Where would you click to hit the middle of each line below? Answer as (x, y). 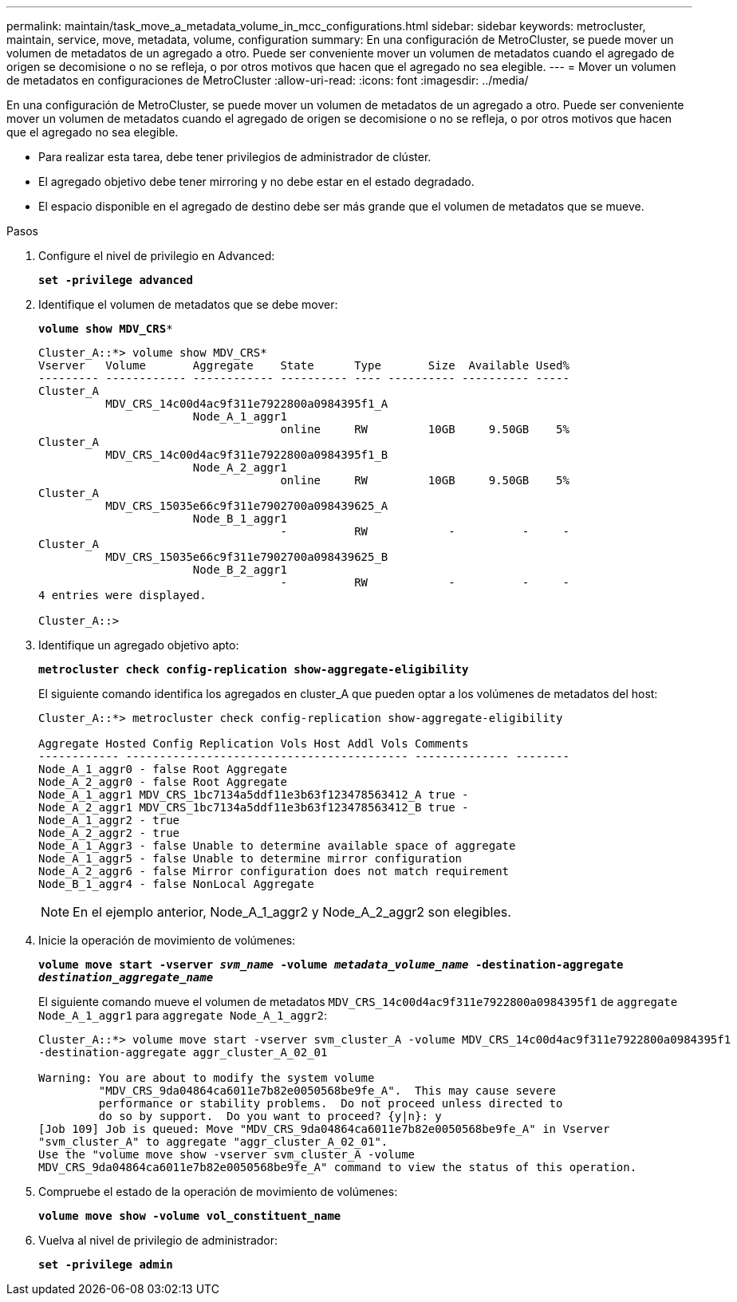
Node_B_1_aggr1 (240, 519)
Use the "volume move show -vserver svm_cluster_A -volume (227, 1154)
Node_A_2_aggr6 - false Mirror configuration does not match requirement (274, 871)
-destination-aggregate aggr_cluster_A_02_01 (183, 1052)
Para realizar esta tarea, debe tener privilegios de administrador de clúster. (235, 157)
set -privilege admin (106, 1265)
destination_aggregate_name (126, 977)
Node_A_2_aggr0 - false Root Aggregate (163, 782)
